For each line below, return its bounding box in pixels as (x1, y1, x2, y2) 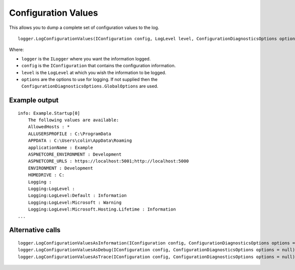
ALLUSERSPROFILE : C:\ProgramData (28, 131, 112, 136)
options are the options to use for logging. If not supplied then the (21, 76, 158, 82)
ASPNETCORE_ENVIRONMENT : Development (28, 152, 122, 157)
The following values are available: (28, 117, 119, 123)
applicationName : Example (28, 145, 93, 150)
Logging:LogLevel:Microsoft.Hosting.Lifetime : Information (28, 207, 177, 212)
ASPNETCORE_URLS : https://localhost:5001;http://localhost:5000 (28, 159, 189, 164)
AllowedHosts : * (28, 124, 70, 130)
